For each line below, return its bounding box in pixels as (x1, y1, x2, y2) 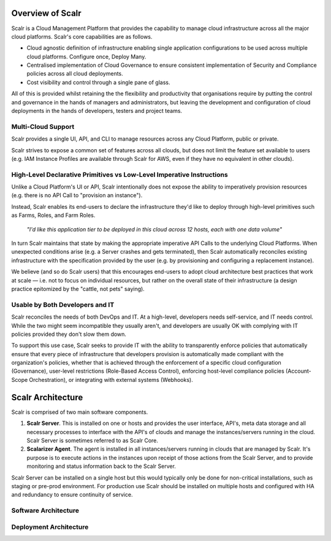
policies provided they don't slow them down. (11, 330, 127, 338)
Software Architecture (11, 507, 80, 515)
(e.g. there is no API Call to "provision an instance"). (11, 192, 143, 199)
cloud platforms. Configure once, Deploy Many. (26, 53, 146, 60)
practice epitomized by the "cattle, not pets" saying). (11, 286, 145, 292)
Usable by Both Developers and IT (11, 300, 115, 309)
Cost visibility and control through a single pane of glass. (26, 79, 171, 86)
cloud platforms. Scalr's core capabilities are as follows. (11, 33, 153, 40)
